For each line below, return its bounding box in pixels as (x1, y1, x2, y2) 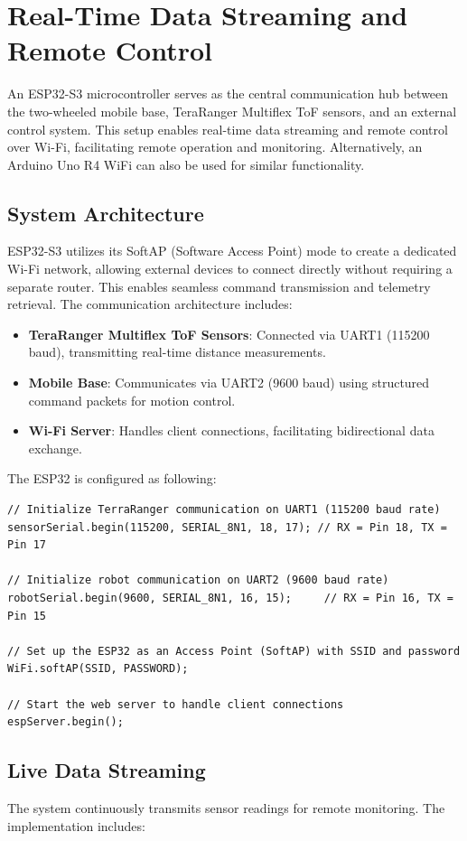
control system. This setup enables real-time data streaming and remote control (7, 119, 448, 138)
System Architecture (7, 199, 204, 227)
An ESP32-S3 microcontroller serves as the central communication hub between (7, 84, 449, 103)
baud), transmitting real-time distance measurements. (28, 342, 326, 361)
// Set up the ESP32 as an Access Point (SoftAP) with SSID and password (7, 644, 461, 658)
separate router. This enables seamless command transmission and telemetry (7, 276, 431, 295)
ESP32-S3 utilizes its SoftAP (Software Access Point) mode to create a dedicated (7, 241, 457, 260)
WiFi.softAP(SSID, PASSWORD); (7, 662, 189, 676)
